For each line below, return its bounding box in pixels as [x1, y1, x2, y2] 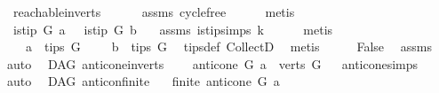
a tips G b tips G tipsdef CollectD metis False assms [25, 37, 432, 56]
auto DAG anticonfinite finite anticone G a [6, 72, 280, 90]
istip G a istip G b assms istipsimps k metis [12, 19, 333, 38]
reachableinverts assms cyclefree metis [12, 3, 295, 20]
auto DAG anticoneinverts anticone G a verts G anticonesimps [6, 54, 419, 73]
